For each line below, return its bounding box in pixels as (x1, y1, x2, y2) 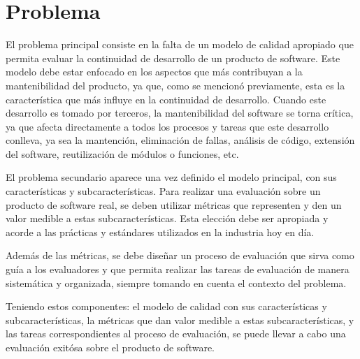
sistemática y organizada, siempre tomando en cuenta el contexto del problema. (6, 275, 347, 290)
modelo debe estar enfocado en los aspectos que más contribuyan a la (6, 64, 303, 79)
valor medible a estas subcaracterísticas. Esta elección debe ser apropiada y (6, 211, 329, 226)
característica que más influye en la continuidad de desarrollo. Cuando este (6, 91, 326, 106)
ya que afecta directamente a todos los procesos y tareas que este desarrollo (6, 119, 329, 133)
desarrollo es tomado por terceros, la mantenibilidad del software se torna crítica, (6, 105, 354, 120)
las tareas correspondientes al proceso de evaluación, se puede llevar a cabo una (6, 326, 346, 341)
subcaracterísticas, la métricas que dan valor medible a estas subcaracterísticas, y (6, 312, 354, 327)
